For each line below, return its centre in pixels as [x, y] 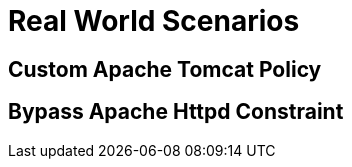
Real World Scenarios [154, 21]
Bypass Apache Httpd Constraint [176, 112]
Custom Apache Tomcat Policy [165, 69]
